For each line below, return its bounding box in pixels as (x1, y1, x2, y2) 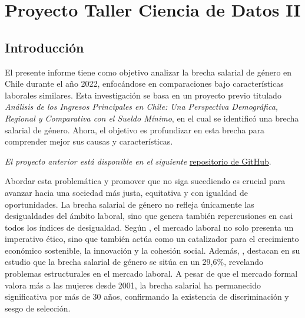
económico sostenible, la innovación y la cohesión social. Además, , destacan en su (5, 244, 300, 256)
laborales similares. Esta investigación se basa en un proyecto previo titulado (5, 88, 281, 101)
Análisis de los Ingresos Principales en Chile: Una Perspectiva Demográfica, (5, 100, 279, 113)
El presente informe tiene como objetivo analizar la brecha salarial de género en (5, 65, 292, 78)
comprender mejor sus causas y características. (5, 135, 173, 147)
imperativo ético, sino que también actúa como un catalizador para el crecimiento (5, 232, 299, 245)
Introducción (5, 38, 84, 56)
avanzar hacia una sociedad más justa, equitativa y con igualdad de (5, 186, 248, 198)
